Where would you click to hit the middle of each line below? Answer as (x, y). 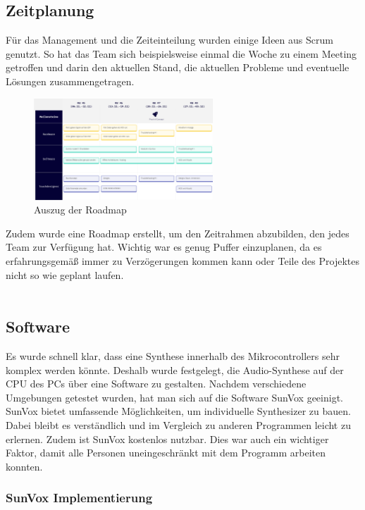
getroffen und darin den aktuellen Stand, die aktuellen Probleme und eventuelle (178, 67)
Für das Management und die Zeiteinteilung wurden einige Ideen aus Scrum (169, 40)
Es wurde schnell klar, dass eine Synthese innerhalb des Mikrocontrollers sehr (173, 356)
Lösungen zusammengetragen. (70, 81)
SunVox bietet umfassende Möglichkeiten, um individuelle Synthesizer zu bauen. (178, 411)
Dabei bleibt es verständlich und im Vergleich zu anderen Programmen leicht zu (178, 424)
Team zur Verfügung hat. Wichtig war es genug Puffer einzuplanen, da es (164, 247)
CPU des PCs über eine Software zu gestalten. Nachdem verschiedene (156, 384)
